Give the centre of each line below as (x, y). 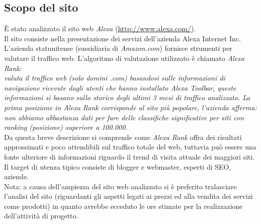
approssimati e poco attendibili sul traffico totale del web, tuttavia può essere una (130, 147)
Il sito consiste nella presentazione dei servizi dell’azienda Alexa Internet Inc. (123, 38)
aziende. (16, 176)
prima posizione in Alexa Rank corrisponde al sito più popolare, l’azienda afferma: (130, 107)
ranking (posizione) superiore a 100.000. (66, 127)
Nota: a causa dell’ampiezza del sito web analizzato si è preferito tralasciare (120, 186)
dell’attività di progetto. (41, 216)
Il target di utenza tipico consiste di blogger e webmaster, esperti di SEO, (118, 166)
